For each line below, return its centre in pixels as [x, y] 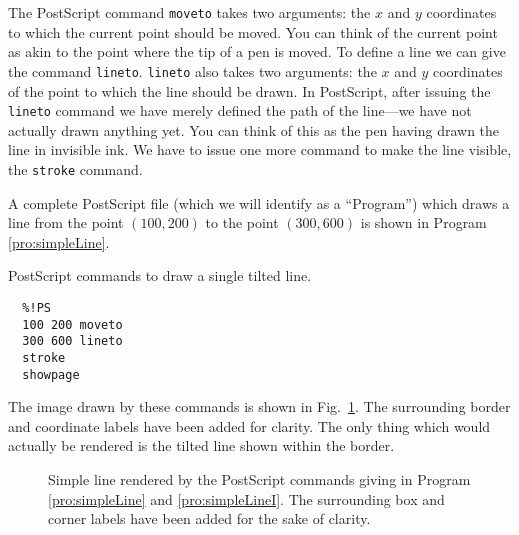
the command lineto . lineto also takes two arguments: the [192, 70]
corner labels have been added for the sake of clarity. [209, 518]
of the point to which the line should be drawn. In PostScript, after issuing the [249, 90]
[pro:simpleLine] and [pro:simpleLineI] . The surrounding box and [246, 498]
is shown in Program [423, 222]
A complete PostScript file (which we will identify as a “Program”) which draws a [259, 202]
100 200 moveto [72, 324]
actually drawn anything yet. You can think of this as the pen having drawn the [254, 129]
